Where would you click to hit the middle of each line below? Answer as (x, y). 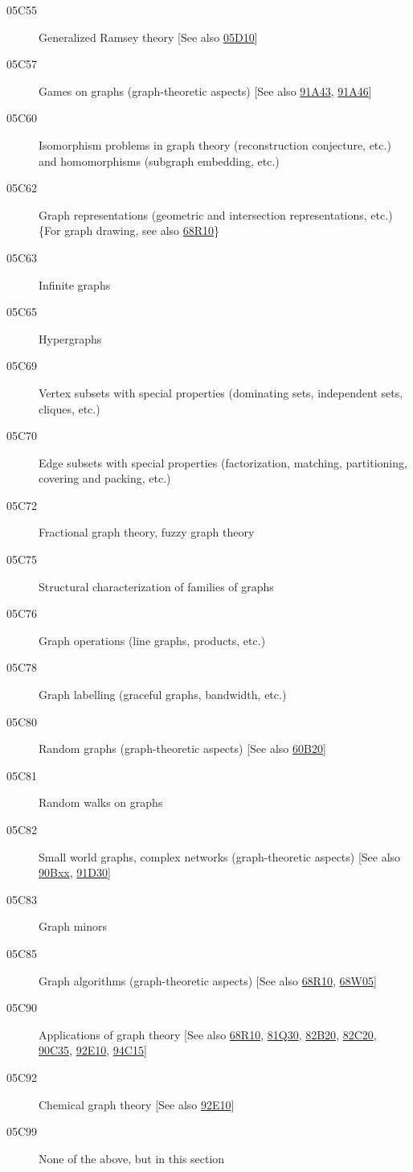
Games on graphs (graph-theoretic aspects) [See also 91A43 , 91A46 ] (205, 90)
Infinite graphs (75, 284)
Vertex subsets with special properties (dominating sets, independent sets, (221, 392)
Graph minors (73, 926)
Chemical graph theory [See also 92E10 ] (137, 1104)
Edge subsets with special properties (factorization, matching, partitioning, (223, 462)
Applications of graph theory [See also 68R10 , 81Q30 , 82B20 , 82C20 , (208, 1034)
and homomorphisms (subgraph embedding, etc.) (159, 160)
